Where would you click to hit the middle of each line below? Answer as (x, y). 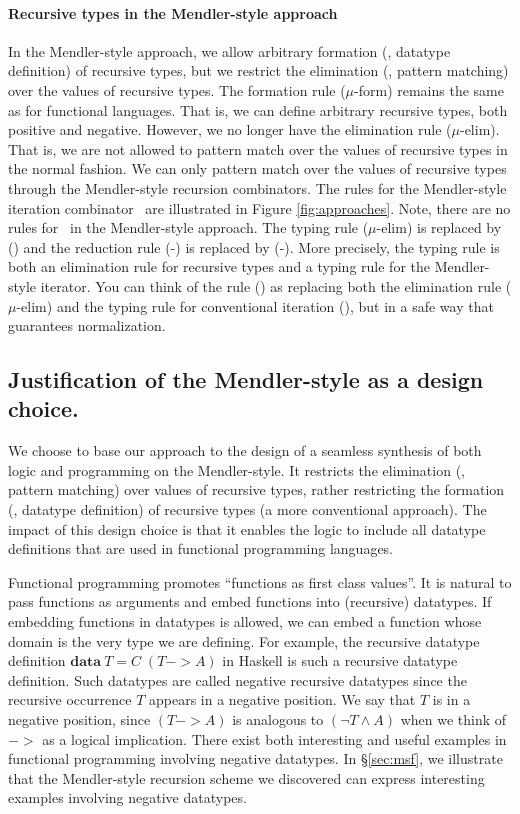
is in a (451, 699)
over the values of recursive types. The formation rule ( (177, 89)
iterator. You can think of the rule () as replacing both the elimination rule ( (276, 285)
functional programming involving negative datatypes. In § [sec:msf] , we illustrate (255, 758)
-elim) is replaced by (439, 227)
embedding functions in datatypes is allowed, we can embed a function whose (245, 621)
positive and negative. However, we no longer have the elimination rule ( (230, 129)
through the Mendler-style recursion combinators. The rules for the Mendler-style (257, 187)
